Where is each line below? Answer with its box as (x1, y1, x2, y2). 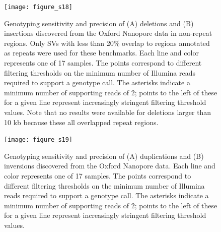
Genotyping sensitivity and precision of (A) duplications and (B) (4, 150, 204, 161)
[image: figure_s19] (4, 136, 73, 144)
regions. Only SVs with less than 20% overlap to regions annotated (4, 37, 210, 48)
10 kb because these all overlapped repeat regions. (4, 117, 159, 127)
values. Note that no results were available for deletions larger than (4, 107, 211, 117)
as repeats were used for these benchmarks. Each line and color (4, 47, 199, 58)
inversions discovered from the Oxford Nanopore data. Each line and (4, 160, 215, 171)
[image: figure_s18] (4, 4, 73, 11)
